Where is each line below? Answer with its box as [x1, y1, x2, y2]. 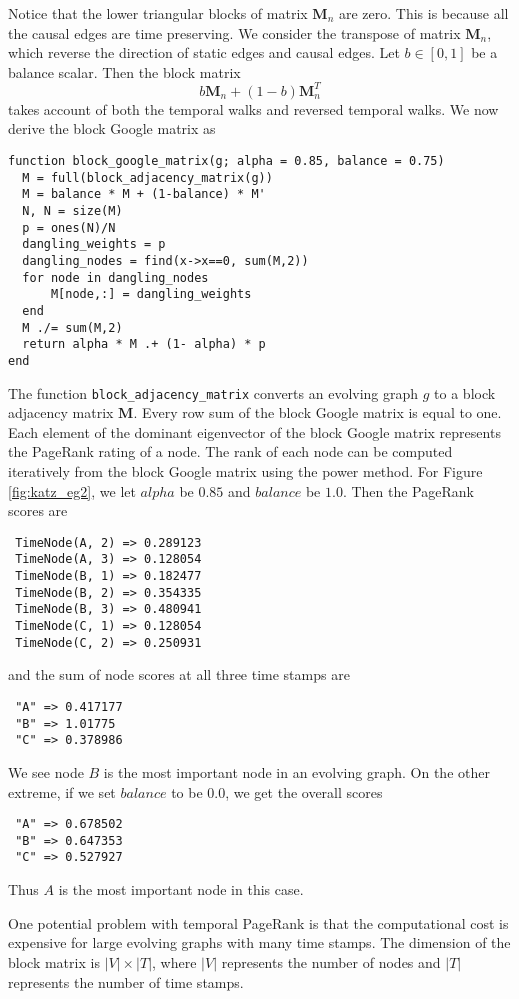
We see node [8, 761, 84, 782]
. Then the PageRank [342, 480, 474, 501]
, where [152, 951, 197, 972]
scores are [8, 500, 68, 521]
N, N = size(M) [22, 204, 123, 219]
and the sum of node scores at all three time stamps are [8, 664, 350, 685]
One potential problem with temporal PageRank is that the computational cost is [8, 912, 509, 933]
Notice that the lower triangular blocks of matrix [8, 3, 308, 23]
